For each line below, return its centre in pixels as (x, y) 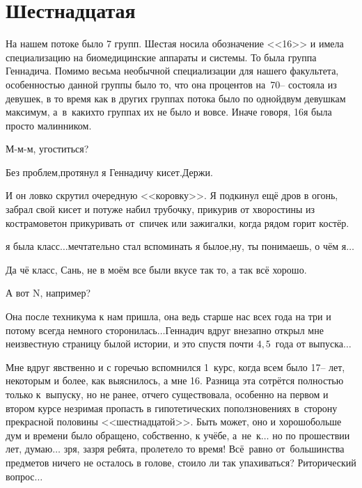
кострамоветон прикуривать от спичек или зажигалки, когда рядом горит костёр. (178, 222)
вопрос (20, 476)
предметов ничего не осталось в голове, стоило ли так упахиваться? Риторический (181, 462)
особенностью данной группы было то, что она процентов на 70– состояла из (171, 84)
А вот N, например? (48, 293)
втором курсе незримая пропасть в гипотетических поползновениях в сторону (172, 408)
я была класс (33, 246)
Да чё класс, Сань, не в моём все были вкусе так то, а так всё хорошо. (156, 269)
